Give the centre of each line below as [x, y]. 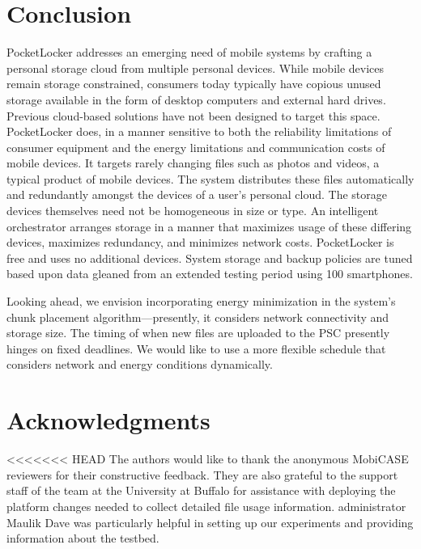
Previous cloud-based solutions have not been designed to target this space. [193, 115]
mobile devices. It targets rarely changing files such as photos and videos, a [193, 163]
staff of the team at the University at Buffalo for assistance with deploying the [201, 490]
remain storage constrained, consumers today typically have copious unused [194, 84]
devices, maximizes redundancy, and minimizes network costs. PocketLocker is [200, 242]
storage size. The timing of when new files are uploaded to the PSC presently [198, 333]
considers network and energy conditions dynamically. [140, 364]
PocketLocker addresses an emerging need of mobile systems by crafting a [189, 52]
